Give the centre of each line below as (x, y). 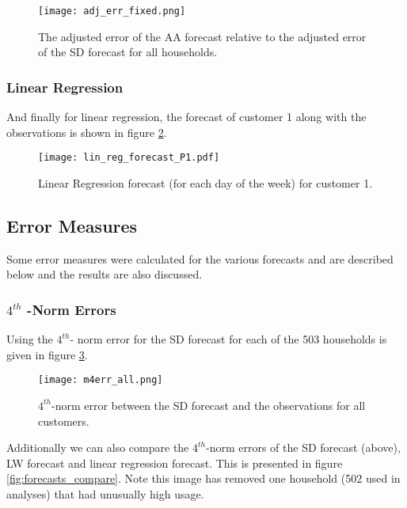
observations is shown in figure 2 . (87, 132)
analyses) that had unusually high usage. (105, 493)
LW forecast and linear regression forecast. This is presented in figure (175, 463)
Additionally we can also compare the (98, 447)
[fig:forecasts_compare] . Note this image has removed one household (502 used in (203, 478)
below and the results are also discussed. (105, 274)
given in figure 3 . (47, 354)
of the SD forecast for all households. (128, 52)
